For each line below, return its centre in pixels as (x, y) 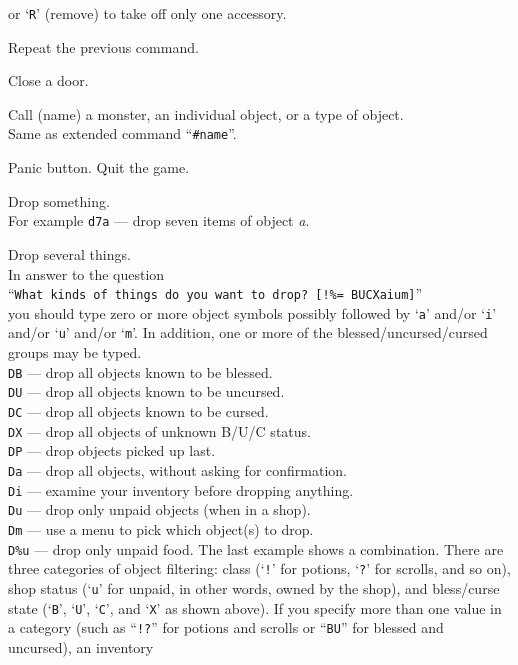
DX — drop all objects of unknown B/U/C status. (159, 430)
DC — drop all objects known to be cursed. (138, 411)
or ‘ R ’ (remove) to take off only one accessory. (147, 13)
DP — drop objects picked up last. (112, 450)
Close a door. (48, 80)
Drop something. (59, 200)
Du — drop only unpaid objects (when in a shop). (159, 509)
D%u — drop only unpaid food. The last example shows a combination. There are (256, 548)
